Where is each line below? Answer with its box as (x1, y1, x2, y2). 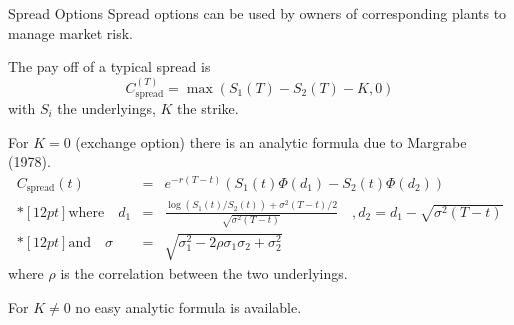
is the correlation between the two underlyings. (60, 262, 348, 283)
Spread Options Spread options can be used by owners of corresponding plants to (8, 3, 507, 23)
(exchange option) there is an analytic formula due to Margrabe (75, 131, 467, 152)
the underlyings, (57, 98, 156, 119)
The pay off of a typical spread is (8, 56, 211, 77)
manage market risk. (8, 22, 133, 43)
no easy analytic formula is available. (75, 296, 302, 317)
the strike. (177, 98, 239, 119)
